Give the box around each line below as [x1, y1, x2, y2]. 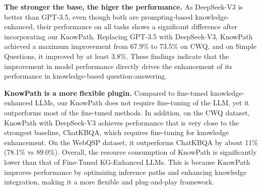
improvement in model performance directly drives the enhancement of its [4, 60, 232, 71]
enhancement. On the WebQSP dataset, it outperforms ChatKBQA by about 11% [4, 137, 258, 147]
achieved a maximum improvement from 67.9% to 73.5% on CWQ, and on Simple [4, 41, 256, 51]
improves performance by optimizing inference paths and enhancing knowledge [4, 166, 246, 177]
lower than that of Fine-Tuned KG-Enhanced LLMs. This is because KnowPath [4, 156, 250, 167]
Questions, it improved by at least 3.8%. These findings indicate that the [4, 50, 229, 61]
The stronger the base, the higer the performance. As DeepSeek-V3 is [4, 2, 243, 12]
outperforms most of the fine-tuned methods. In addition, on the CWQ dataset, [4, 107, 250, 117]
